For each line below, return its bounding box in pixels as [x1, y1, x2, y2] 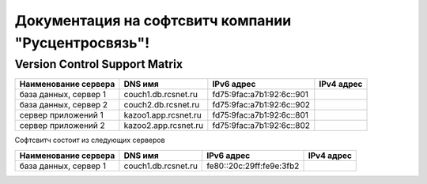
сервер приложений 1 [19, 110, 104, 121]
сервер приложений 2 [19, 120, 106, 131]
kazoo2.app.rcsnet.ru [123, 120, 204, 131]
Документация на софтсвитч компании [14, 12, 292, 29]
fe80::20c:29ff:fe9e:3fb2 [206, 160, 300, 171]
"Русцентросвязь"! [14, 34, 150, 51]
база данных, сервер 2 [19, 100, 108, 111]
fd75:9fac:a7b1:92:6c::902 [212, 100, 311, 111]
